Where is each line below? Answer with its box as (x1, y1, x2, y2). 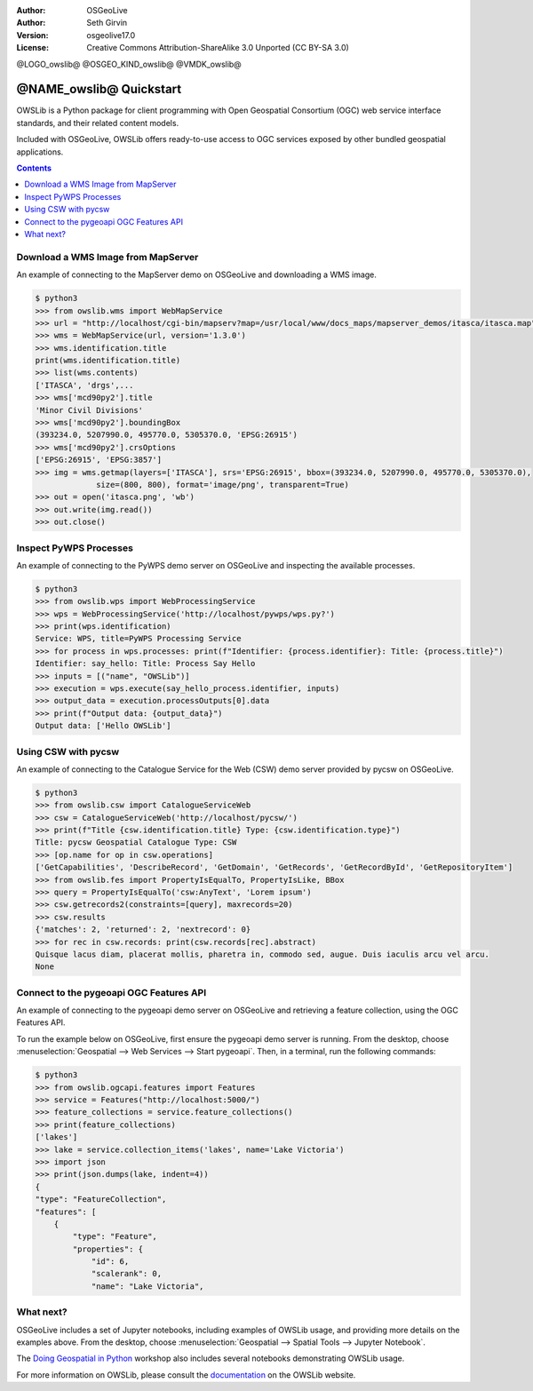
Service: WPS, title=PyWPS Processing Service (35, 633, 242, 644)
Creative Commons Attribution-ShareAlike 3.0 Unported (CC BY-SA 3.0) (86, 43, 350, 53)
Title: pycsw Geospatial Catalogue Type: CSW (35, 838, 237, 847)
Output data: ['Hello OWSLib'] (35, 720, 172, 731)
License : (16, 43, 49, 53)
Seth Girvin (86, 18, 128, 28)
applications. (16, 147, 64, 157)
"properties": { (72, 1244, 144, 1254)
